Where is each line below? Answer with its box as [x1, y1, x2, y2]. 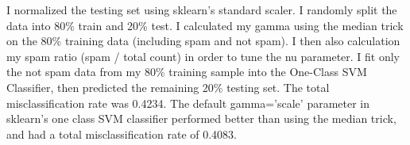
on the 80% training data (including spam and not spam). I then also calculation [6, 32, 400, 49]
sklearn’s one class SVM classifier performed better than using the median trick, [6, 110, 396, 127]
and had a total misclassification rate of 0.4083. [6, 125, 237, 142]
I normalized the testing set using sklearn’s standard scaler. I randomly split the [6, 2, 397, 17]
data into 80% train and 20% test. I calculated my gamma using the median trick [6, 17, 404, 33]
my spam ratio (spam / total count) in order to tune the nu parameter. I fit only [6, 48, 400, 64]
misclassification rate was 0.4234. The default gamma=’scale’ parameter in [6, 94, 370, 111]
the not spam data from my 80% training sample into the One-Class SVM [6, 63, 367, 80]
